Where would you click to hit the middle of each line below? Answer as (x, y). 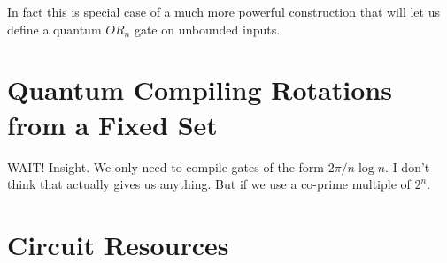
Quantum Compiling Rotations (200, 90)
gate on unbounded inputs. (207, 29)
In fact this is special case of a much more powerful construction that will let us (223, 11)
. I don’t (408, 166)
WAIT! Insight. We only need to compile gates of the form (166, 166)
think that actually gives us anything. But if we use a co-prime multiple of (209, 184)
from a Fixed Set (112, 124)
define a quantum (54, 29)
